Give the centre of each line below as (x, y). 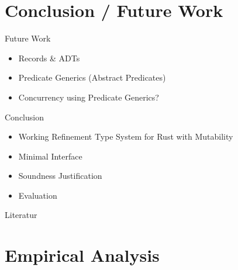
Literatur (21, 215)
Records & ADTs (49, 58)
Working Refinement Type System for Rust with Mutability (126, 136)
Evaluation (38, 195)
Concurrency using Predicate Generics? (89, 97)
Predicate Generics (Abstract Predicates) (92, 77)
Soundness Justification (60, 176)
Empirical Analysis (82, 255)
